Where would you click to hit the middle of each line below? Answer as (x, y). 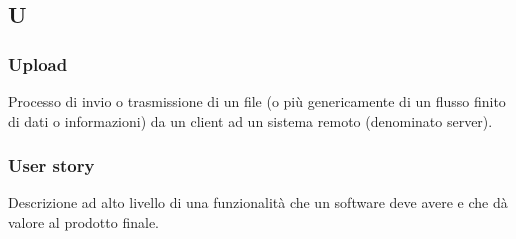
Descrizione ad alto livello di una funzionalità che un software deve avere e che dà (258, 202)
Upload (38, 63)
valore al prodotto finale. (83, 222)
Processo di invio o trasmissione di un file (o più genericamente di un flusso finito (257, 101)
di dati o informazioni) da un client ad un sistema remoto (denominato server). (250, 120)
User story (51, 165)
